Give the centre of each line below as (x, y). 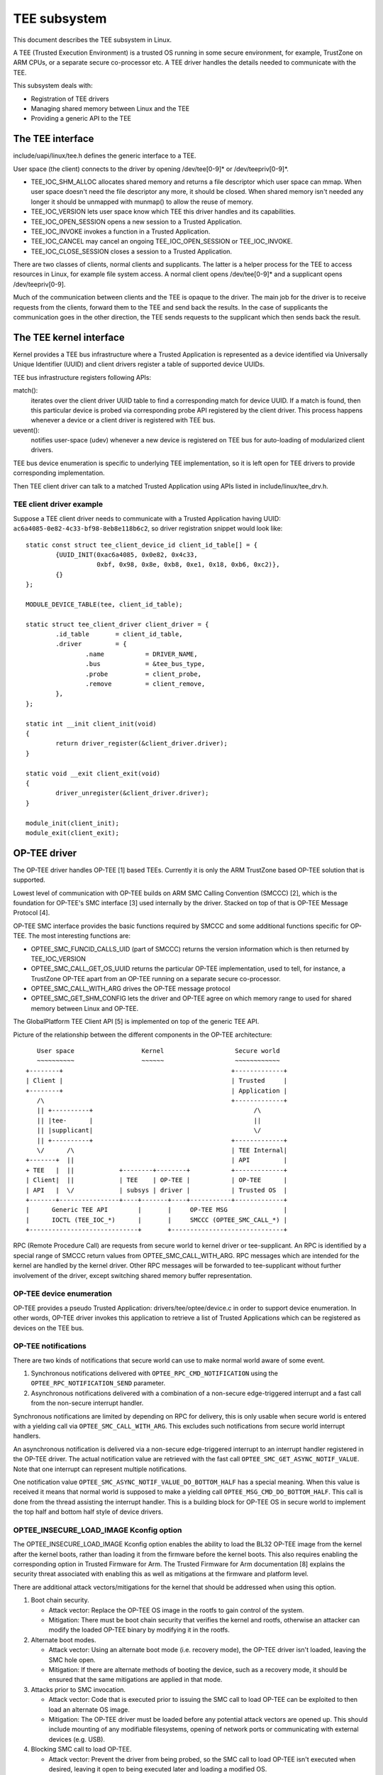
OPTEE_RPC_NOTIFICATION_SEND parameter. (98, 1383)
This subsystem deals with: (53, 86)
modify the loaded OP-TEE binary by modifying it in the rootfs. (139, 1630)
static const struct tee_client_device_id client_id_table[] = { (142, 545)
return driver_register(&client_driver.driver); (142, 743)
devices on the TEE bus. (49, 1328)
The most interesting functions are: (79, 936)
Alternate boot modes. (63, 1639)
